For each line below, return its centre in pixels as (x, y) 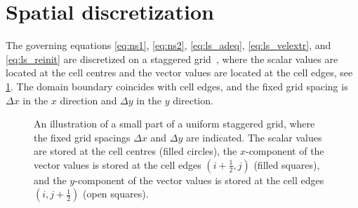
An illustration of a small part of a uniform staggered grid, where (174, 124)
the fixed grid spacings (82, 137)
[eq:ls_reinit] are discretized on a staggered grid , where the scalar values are (172, 58)
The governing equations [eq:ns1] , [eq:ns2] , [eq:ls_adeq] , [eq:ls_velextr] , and (168, 45)
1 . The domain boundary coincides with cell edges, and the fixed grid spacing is (177, 86)
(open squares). (116, 194)
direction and (88, 100)
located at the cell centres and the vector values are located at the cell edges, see (179, 72)
